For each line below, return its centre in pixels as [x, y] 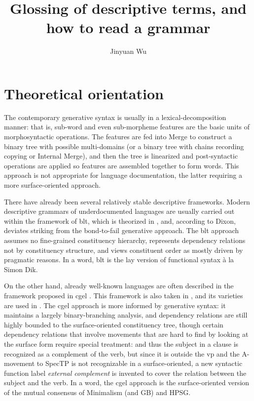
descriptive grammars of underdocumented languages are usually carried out [119, 211]
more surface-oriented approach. [52, 185]
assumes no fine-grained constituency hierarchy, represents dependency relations [125, 240]
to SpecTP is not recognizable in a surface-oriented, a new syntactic [140, 363]
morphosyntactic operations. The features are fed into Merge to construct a [118, 137]
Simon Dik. [21, 269]
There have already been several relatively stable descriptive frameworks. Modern [127, 201]
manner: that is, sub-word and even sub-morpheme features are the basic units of [127, 127]
